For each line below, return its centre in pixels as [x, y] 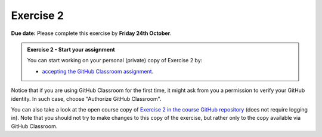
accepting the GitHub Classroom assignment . [98, 71]
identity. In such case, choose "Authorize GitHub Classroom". [86, 98]
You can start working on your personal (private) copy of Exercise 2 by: [115, 60]
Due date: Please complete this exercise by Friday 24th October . [92, 33]
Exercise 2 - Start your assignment [71, 49]
